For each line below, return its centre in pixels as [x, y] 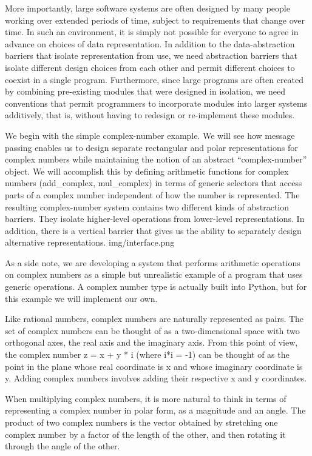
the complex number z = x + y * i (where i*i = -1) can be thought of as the [147, 354]
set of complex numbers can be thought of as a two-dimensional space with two [152, 330]
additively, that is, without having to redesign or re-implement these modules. [150, 115]
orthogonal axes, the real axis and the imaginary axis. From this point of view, [151, 342]
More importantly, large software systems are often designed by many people [148, 8]
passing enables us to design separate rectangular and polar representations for [151, 147]
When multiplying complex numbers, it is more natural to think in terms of [146, 398]
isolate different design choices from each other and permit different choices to [150, 67]
